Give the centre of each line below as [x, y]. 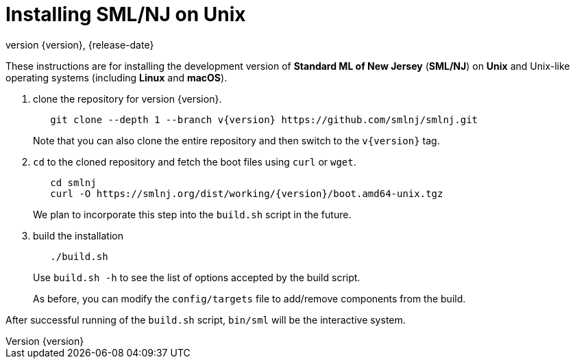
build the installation [78, 235]
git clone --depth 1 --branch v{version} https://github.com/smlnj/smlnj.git [264, 119]
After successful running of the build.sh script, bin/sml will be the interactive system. [206, 320]
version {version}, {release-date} [80, 44]
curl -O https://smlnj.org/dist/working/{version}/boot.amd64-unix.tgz [247, 193]
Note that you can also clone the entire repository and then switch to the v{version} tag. [236, 140]
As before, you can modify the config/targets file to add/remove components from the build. [249, 298]
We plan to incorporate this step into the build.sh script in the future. [192, 214]
